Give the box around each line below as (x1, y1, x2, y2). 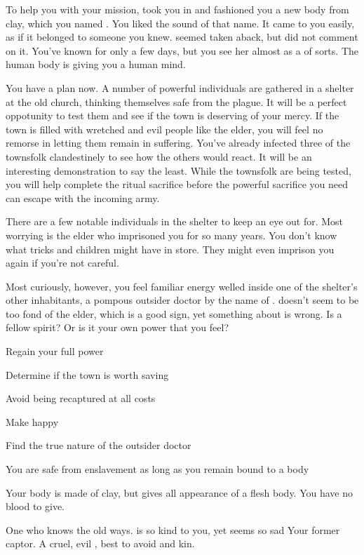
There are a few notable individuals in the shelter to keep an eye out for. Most (6, 214, 344, 229)
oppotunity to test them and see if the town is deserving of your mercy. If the (6, 108, 339, 123)
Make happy (6, 414, 59, 429)
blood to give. (6, 499, 65, 514)
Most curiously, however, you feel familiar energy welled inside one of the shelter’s (6, 279, 358, 293)
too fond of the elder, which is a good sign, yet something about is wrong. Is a (6, 306, 342, 321)
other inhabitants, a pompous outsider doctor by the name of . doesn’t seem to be (6, 293, 359, 307)
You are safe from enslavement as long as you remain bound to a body (6, 462, 309, 476)
